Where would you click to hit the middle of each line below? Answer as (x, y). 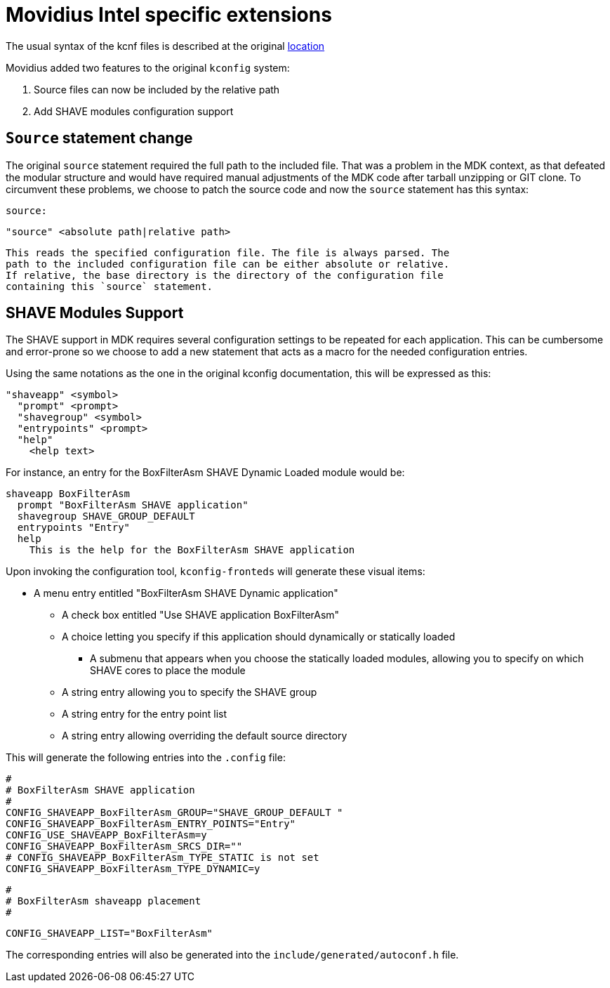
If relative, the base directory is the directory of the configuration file (225, 275)
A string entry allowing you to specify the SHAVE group (190, 692)
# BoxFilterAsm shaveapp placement (104, 901)
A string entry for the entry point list (145, 714)
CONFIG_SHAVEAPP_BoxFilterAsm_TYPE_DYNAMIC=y (133, 869)
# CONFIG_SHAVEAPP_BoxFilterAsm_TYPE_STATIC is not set (163, 858)
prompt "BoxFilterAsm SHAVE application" (133, 505)
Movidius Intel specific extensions (169, 15)
